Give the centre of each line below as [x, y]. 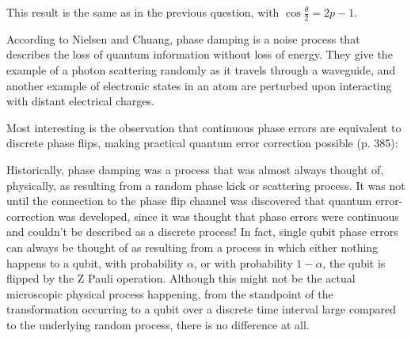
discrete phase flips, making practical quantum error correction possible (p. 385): [202, 143]
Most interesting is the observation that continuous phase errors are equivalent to [204, 127]
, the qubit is [354, 262]
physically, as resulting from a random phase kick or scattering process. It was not [206, 185]
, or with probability [244, 262]
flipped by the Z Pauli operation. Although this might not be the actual [181, 278]
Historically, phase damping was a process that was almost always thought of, [195, 169]
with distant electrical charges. [80, 101]
